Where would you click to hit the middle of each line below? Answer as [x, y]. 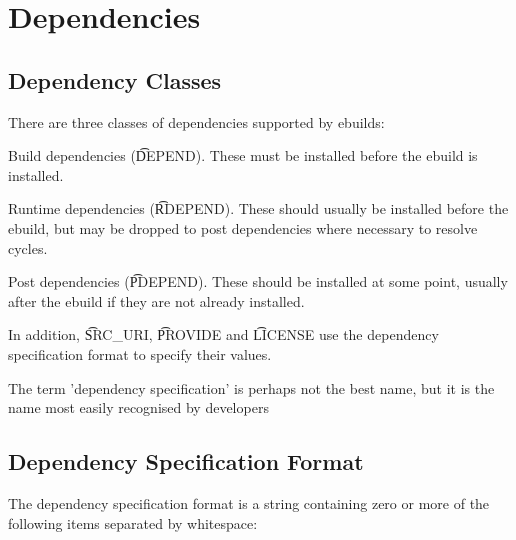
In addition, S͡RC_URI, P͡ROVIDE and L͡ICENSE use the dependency [223, 334]
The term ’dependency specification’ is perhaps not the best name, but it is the [251, 387]
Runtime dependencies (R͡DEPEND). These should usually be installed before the [258, 208]
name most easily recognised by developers [138, 407]
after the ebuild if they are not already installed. [156, 300]
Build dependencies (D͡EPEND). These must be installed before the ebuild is [243, 155]
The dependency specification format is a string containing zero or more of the [249, 502]
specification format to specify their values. [140, 353]
